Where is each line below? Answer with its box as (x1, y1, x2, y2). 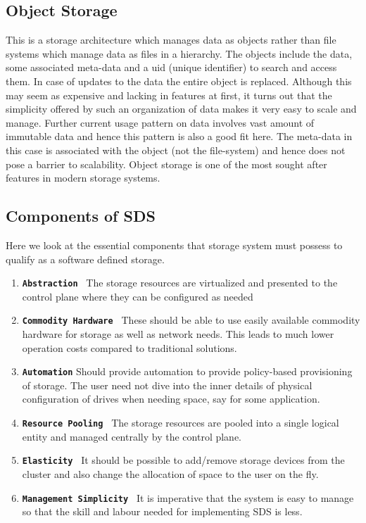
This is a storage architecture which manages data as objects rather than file (6, 32, 336, 47)
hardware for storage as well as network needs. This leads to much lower (22, 327, 334, 341)
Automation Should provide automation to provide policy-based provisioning (22, 364, 353, 379)
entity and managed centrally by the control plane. (22, 429, 242, 443)
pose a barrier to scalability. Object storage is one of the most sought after (6, 156, 327, 171)
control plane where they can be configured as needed (22, 289, 253, 303)
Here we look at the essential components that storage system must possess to (6, 237, 343, 252)
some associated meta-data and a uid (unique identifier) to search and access (6, 60, 337, 75)
